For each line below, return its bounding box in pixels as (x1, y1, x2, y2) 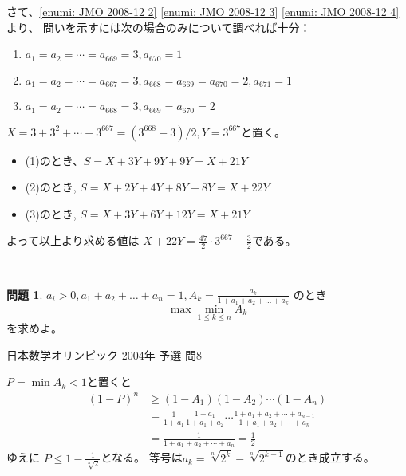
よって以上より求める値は (6, 232, 140, 249)
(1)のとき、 (25, 151, 84, 168)
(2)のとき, (25, 179, 77, 195)
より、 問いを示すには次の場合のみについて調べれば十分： (6, 18, 311, 35)
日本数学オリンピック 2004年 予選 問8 (6, 346, 202, 363)
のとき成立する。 (285, 449, 375, 466)
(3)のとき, (25, 205, 77, 222)
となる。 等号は (101, 449, 183, 466)
